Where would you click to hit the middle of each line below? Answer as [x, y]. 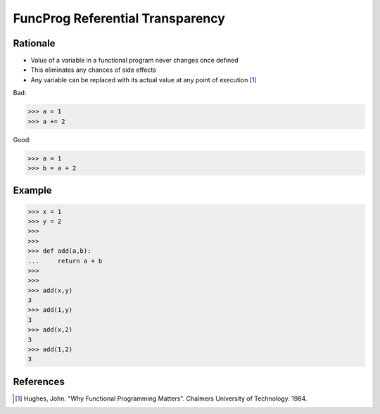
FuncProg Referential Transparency [119, 18]
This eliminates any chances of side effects [93, 70]
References [39, 381]
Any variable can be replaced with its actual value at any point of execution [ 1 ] [144, 80]
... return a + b [65, 261]
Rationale [34, 43]
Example [32, 190]
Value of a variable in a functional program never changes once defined [134, 61]
